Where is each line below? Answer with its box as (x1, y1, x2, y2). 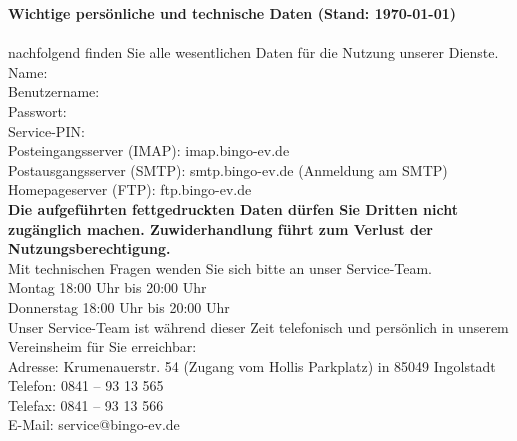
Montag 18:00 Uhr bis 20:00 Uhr (8, 277, 207, 298)
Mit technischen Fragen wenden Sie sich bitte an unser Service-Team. (8, 257, 433, 278)
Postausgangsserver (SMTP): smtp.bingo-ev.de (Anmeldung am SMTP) (8, 159, 448, 180)
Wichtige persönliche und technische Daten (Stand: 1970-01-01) (8, 3, 457, 23)
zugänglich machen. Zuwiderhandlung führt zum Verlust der (8, 218, 433, 239)
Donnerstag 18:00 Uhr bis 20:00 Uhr (8, 296, 230, 317)
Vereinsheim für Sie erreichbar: (8, 336, 197, 357)
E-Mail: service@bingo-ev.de (8, 414, 180, 435)
